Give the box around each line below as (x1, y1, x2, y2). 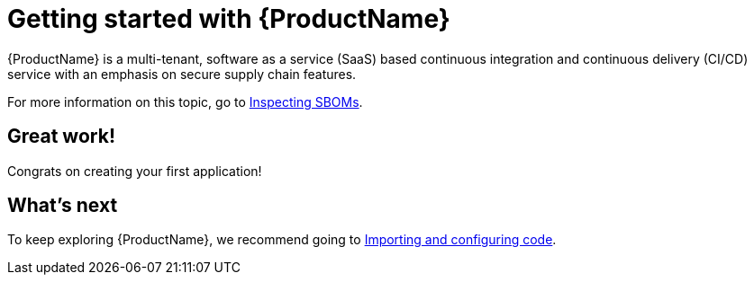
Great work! (7, 125, 115, 148)
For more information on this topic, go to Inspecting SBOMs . (7, 93, 363, 110)
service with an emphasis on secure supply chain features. (7, 66, 357, 82)
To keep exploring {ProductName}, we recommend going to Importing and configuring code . (7, 232, 557, 248)
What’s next (7, 194, 118, 217)
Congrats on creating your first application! (7, 163, 262, 179)
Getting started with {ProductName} (7, 4, 450, 34)
